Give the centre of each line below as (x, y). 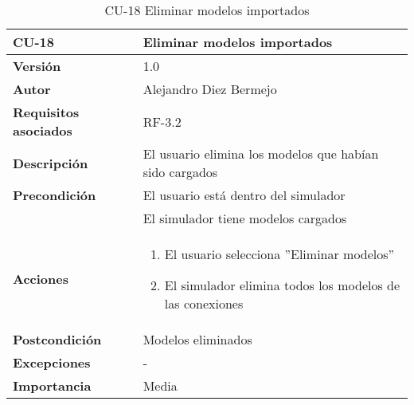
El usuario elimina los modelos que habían (261, 153)
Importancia (52, 385)
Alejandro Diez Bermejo (210, 89)
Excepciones (52, 362)
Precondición (55, 195)
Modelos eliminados (197, 339)
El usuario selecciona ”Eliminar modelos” (279, 254)
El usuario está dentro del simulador (244, 195)
